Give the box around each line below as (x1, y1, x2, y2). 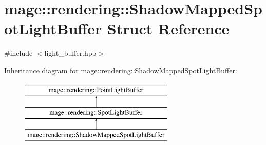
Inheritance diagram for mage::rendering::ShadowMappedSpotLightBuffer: (4, 65, 237, 75)
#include (4, 48, 33, 58)
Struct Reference (107, 18, 230, 39)
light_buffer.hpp (44, 48, 97, 58)
